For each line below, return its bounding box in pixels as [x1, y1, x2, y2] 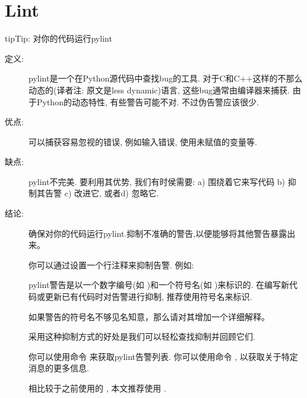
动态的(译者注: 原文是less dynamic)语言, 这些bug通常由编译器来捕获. [29, 83, 290, 96]
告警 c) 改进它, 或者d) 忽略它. [45, 187, 159, 199]
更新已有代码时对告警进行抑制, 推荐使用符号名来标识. [45, 290, 252, 303]
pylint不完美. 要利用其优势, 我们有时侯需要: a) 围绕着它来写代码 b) [29, 175, 286, 187]
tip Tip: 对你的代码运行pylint [5, 32, 112, 45]
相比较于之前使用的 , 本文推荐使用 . [29, 382, 166, 394]
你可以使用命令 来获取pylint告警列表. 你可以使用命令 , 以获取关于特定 [29, 350, 298, 362]
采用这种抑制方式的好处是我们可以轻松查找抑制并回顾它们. [29, 330, 255, 343]
